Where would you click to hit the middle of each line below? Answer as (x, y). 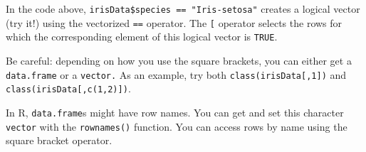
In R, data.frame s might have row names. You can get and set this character (175, 112)
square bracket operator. (59, 140)
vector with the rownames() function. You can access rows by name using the (177, 126)
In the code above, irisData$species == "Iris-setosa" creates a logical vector (183, 9)
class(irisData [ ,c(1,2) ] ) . (68, 88)
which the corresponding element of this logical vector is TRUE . (142, 37)
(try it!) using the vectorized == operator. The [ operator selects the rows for (174, 22)
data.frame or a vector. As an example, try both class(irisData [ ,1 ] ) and (176, 74)
